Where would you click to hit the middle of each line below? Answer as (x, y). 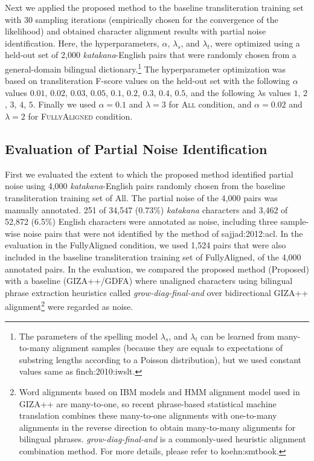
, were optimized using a (255, 43)
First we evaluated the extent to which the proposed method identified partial (149, 174)
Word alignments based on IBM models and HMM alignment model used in (159, 391)
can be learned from (238, 336)
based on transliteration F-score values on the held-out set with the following (148, 81)
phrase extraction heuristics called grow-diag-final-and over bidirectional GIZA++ (157, 292)
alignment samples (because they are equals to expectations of (168, 348)
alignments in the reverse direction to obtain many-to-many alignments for (157, 427)
